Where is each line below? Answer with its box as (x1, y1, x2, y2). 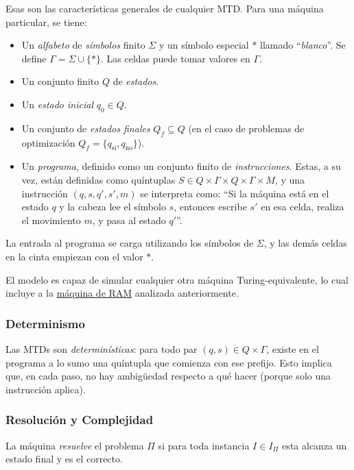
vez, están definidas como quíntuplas (21, 172, 176, 186)
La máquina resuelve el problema (5, 438, 144, 452)
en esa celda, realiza (261, 199, 344, 214)
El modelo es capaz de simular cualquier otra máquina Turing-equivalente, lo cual (5, 272, 349, 286)
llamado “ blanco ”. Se (260, 38, 346, 52)
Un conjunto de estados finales (21, 121, 150, 135)
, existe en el (266, 341, 319, 356)
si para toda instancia (158, 438, 250, 452)
